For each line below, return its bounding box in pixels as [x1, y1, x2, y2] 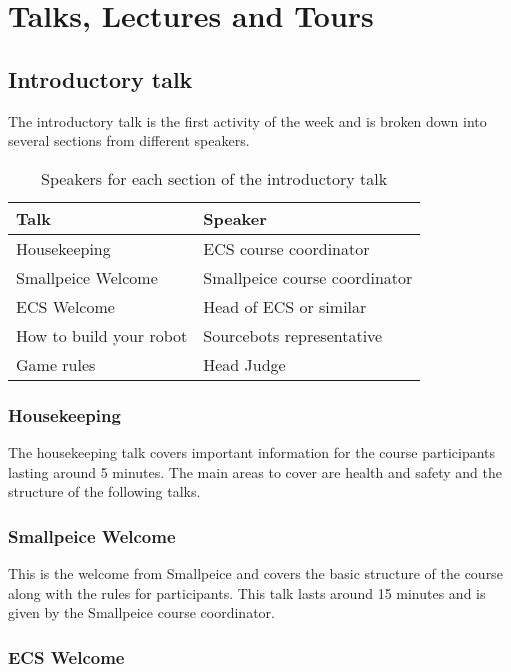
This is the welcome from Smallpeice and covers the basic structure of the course [8, 562, 503, 583]
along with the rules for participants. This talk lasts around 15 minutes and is [8, 582, 486, 603]
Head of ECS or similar [203, 294, 367, 318]
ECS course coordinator [203, 236, 370, 260]
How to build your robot [16, 323, 188, 347]
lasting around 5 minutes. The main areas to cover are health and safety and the [8, 461, 502, 482]
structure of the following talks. [8, 481, 201, 502]
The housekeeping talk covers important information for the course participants [8, 441, 496, 462]
